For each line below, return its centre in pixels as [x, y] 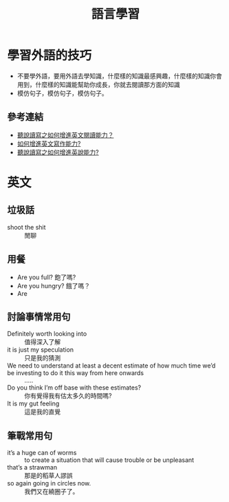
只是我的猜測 [42, 358]
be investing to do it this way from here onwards [76, 373]
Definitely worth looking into [47, 334]
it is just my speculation [41, 350]
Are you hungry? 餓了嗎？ [54, 285]
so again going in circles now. [49, 483]
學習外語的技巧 [50, 56]
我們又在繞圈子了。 [52, 492]
